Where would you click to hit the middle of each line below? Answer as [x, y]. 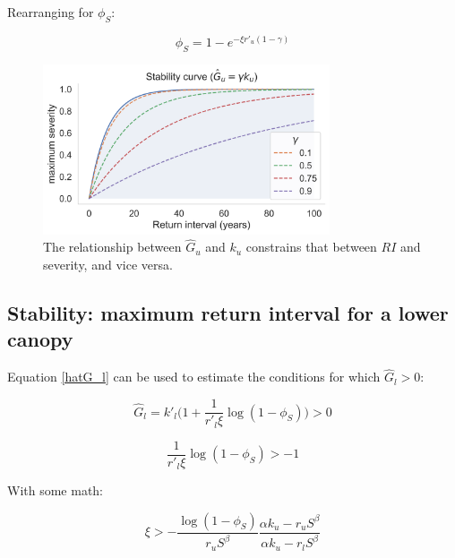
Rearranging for [51, 12]
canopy [40, 339]
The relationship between [112, 247]
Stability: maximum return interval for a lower [228, 313]
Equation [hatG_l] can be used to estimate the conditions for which [194, 377]
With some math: [56, 490]
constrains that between [311, 247]
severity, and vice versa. [108, 265]
